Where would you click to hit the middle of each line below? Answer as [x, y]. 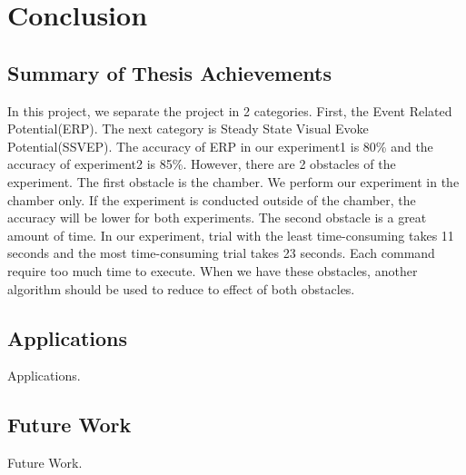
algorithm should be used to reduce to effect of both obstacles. [181, 288]
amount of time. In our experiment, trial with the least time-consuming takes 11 [231, 235]
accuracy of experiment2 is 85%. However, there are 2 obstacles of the [202, 164]
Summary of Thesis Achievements [169, 72]
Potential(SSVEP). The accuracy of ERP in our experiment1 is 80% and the [220, 146]
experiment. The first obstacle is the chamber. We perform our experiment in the [233, 181]
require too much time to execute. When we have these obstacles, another [213, 270]
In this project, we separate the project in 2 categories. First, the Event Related [230, 110]
